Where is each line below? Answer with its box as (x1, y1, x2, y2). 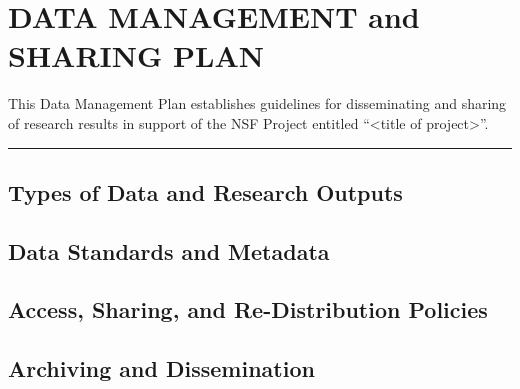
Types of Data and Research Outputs (8, 176, 403, 207)
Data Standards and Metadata (8, 235, 330, 266)
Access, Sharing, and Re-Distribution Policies (8, 294, 488, 325)
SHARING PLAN (8, 35, 264, 76)
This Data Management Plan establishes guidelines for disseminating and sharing (8, 93, 507, 114)
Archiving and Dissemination (8, 353, 315, 384)
